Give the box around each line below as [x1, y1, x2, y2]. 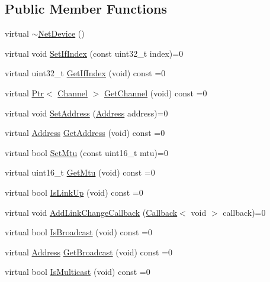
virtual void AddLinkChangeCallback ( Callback [5, 206, 178, 218]
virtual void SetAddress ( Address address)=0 [5, 106, 168, 119]
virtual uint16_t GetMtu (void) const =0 [5, 166, 155, 179]
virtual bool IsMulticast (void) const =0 [5, 265, 150, 278]
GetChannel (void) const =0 [104, 86, 207, 99]
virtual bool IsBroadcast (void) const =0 [5, 226, 153, 238]
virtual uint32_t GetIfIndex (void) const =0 [5, 67, 166, 79]
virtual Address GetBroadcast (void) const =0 [5, 245, 173, 258]
